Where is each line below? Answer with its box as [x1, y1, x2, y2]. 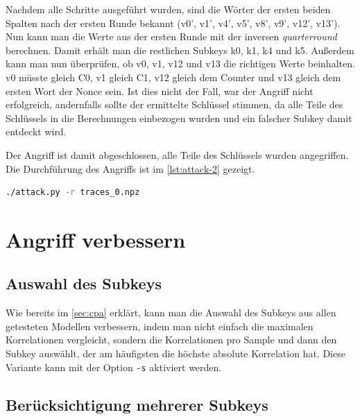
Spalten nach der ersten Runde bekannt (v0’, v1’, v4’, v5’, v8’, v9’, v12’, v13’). [6, 15, 341, 30]
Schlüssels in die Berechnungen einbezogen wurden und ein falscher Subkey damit [6, 110, 352, 125]
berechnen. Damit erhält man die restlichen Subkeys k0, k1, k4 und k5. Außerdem [6, 42, 354, 57]
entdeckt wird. [6, 124, 67, 139]
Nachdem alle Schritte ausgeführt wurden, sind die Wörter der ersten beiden [6, 2, 331, 16]
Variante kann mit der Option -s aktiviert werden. [6, 359, 222, 374]
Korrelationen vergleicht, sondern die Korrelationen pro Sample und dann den [6, 332, 337, 347]
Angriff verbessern [6, 225, 186, 253]
